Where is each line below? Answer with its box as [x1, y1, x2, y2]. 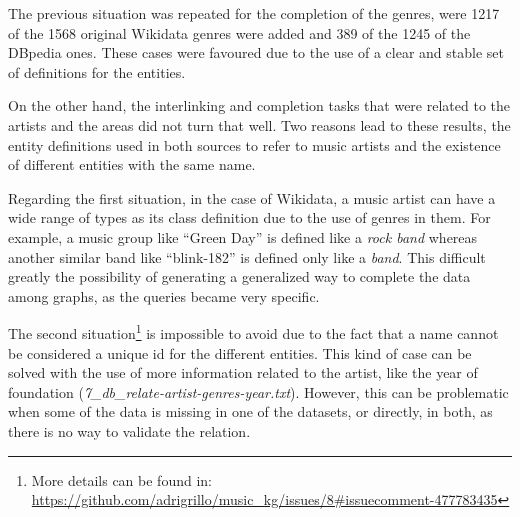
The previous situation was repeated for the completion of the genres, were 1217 [8, 3, 500, 23]
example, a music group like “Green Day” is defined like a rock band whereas [8, 226, 478, 247]
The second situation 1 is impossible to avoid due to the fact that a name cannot [8, 320, 499, 343]
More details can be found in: [31, 469, 212, 490]
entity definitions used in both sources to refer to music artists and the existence [8, 134, 501, 155]
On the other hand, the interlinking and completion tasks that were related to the [8, 95, 510, 116]
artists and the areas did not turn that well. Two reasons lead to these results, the [8, 114, 511, 135]
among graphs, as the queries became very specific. [8, 285, 320, 306]
